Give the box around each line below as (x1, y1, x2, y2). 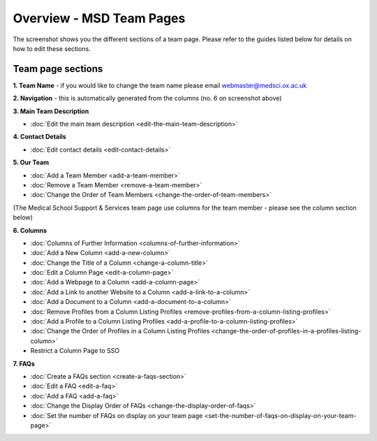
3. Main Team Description (13, 107, 89, 115)
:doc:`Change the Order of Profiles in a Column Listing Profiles (30, 327, 210, 335)
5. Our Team (13, 158, 50, 167)
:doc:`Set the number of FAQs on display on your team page (30, 411, 203, 419)
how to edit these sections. (13, 44, 91, 52)
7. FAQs (13, 359, 35, 368)
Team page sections (13, 63, 103, 75)
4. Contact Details (13, 133, 66, 141)
